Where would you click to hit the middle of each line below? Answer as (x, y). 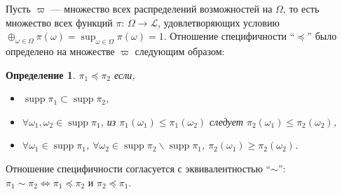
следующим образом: (180, 51)
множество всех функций (59, 22)
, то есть (301, 8)
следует (226, 121)
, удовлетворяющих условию (219, 22)
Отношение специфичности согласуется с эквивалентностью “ (138, 168)
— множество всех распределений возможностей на (162, 8)
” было (322, 36)
